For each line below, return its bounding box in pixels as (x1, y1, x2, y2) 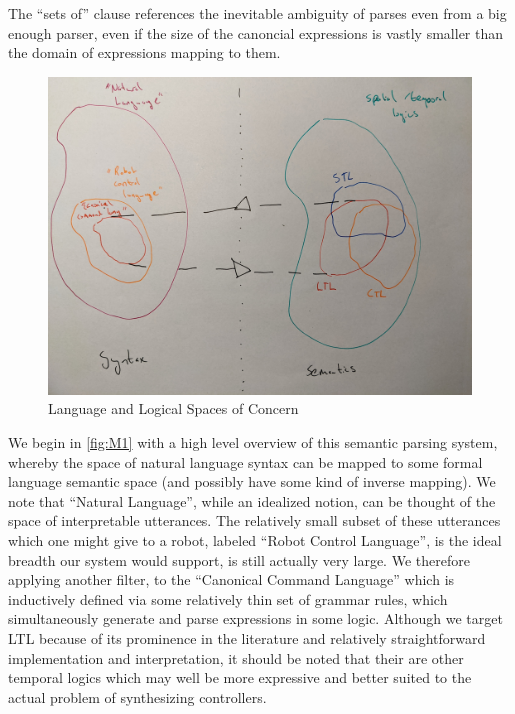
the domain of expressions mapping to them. (8, 42, 281, 63)
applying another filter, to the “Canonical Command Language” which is (8, 569, 455, 590)
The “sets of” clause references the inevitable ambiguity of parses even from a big (8, 3, 507, 23)
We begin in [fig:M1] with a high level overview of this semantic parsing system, (8, 431, 498, 452)
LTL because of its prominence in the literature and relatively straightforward (8, 627, 486, 648)
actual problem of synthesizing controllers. (8, 686, 267, 707)
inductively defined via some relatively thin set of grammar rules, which (8, 588, 448, 609)
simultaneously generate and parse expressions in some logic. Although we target (8, 608, 503, 629)
